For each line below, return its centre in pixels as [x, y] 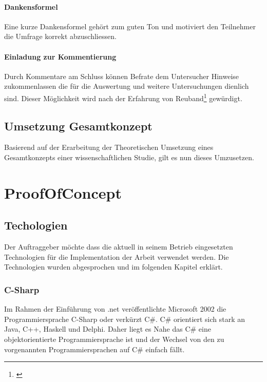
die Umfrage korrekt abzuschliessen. [60, 36]
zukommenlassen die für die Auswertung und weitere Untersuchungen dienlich [127, 86]
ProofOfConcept [63, 192]
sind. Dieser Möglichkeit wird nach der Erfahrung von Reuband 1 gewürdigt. [123, 97]
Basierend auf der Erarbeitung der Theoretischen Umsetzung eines [109, 147]
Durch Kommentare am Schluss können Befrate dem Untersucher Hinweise [122, 76]
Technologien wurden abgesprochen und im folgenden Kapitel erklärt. [113, 267]
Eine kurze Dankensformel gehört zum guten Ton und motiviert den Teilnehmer [130, 26]
